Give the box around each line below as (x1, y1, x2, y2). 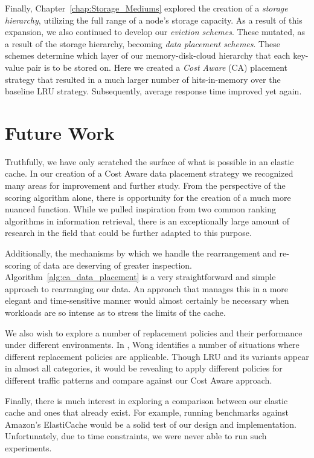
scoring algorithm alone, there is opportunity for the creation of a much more (5, 191, 291, 203)
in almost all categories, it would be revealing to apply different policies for (5, 362, 283, 375)
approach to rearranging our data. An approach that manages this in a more (5, 282, 289, 295)
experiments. (5, 441, 52, 454)
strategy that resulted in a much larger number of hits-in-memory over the (5, 73, 281, 85)
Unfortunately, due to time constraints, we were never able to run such (5, 430, 267, 442)
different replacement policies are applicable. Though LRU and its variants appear (5, 350, 309, 362)
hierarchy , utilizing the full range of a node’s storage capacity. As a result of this (5, 13, 303, 26)
